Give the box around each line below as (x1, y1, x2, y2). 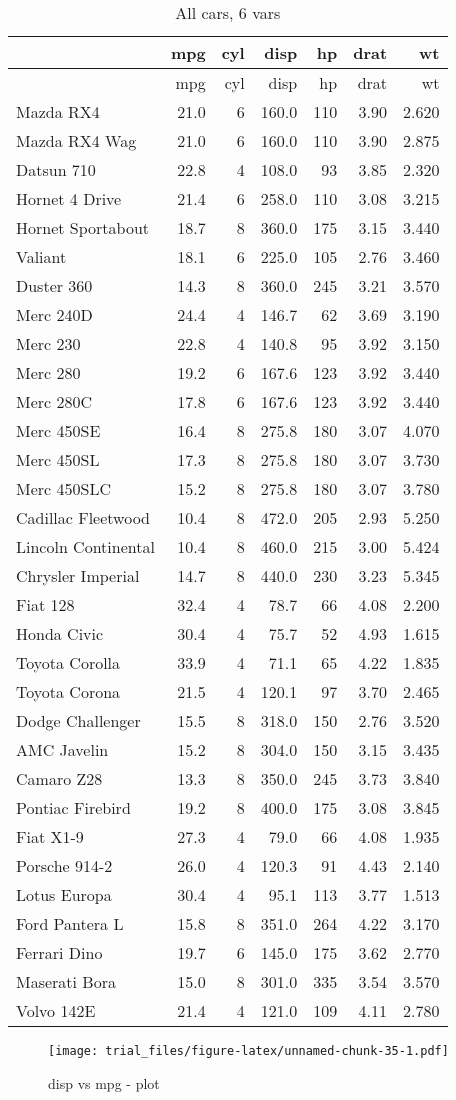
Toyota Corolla (16, 651, 121, 674)
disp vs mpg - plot (48, 1072, 160, 1093)
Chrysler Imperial (16, 564, 140, 587)
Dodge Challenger (16, 709, 141, 732)
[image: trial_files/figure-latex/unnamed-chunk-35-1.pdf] (48, 1044, 449, 1058)
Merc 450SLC (16, 477, 111, 500)
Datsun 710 (16, 158, 96, 181)
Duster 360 (16, 274, 93, 297)
